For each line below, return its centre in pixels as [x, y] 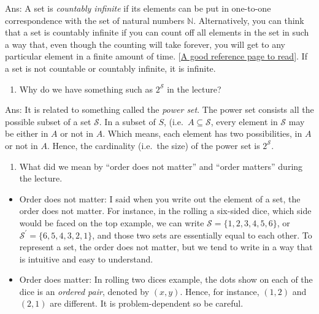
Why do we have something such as [86, 89]
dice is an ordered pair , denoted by [84, 291]
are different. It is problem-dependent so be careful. [147, 303]
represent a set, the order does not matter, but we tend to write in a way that [166, 247]
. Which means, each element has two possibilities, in [202, 133]
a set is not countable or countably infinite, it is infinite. [110, 68]
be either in [27, 133]
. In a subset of [127, 121]
